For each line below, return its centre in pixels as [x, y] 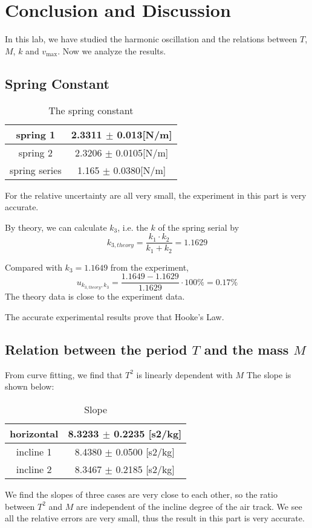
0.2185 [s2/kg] [145, 469]
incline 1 [34, 452]
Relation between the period [96, 349]
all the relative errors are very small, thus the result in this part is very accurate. [155, 518]
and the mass [246, 349]
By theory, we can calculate [56, 227]
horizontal [34, 434]
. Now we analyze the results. [112, 50]
